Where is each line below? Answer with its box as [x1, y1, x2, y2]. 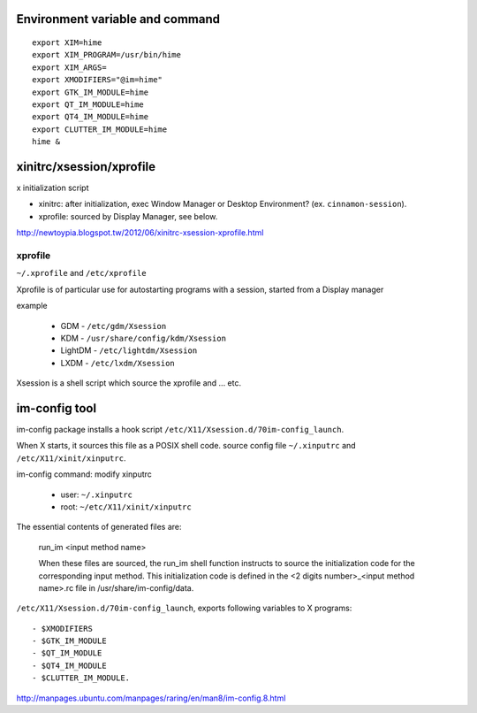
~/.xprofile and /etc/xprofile [16, 268, 147, 279]
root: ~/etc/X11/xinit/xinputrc [60, 501, 192, 512]
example [16, 301, 48, 311]
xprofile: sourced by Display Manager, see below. [38, 211, 218, 221]
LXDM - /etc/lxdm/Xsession [60, 357, 176, 368]
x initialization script [16, 182, 89, 194]
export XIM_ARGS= [32, 62, 107, 73]
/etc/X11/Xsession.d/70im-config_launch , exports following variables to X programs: [16, 602, 352, 614]
